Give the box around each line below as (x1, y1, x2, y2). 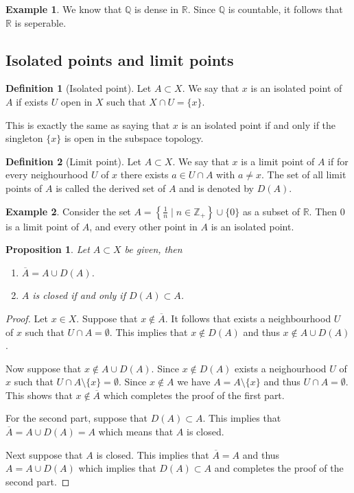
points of (5, 180, 43, 195)
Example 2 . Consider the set (5, 204, 131, 218)
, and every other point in (89, 219, 198, 233)
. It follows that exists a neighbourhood (165, 311, 331, 325)
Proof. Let (5, 311, 48, 325)
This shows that (5, 387, 73, 402)
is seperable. (14, 15, 67, 29)
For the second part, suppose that (5, 411, 148, 425)
